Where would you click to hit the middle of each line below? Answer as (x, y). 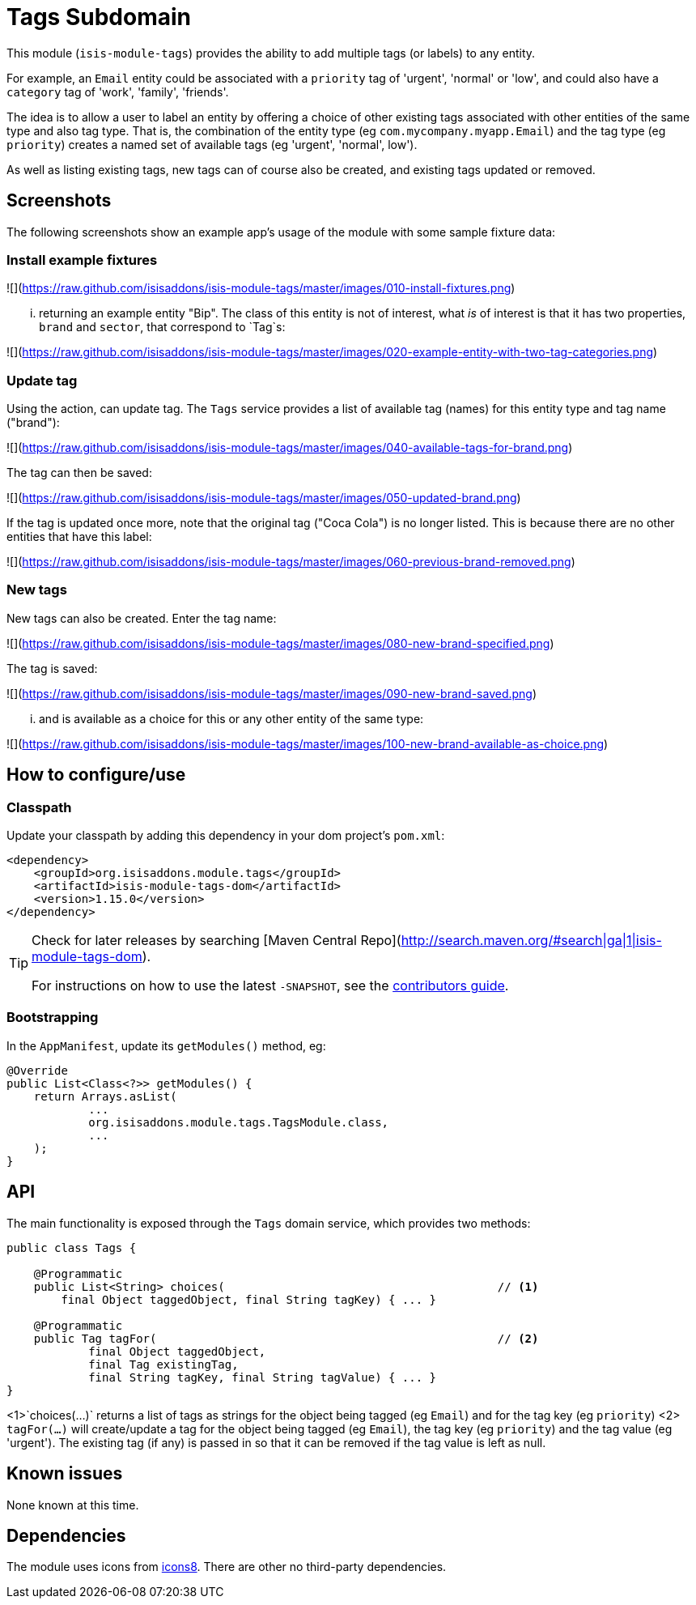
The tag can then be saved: (79, 473)
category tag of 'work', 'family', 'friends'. (118, 92)
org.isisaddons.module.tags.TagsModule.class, (239, 1122)
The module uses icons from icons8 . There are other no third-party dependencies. (227, 1567)
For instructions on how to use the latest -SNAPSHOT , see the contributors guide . (270, 986)
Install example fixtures (82, 260)
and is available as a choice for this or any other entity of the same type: (231, 718)
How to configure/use (96, 775)
